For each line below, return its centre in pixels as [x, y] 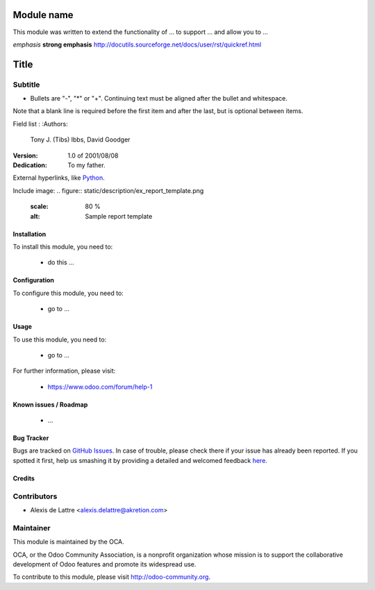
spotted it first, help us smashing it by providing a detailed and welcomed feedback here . [140, 460]
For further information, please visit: [64, 371]
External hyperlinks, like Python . [59, 178]
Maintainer [32, 528]
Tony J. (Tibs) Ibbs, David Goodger [80, 140]
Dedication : [30, 165]
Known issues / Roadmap [50, 404]
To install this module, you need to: [63, 246]
